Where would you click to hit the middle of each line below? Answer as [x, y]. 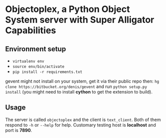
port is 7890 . [19, 130]
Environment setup [36, 49]
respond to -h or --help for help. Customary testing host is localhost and [81, 125]
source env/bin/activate [38, 66]
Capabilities [31, 30]
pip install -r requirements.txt [47, 72]
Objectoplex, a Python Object [68, 9]
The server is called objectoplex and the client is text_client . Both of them [83, 119]
